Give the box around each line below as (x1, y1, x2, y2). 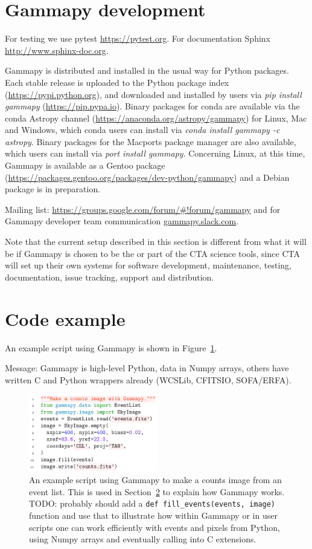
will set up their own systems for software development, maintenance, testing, (5, 259, 291, 271)
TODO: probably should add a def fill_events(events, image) (29, 497, 276, 510)
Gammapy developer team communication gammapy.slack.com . (5, 215, 239, 227)
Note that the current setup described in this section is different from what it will (5, 235, 307, 248)
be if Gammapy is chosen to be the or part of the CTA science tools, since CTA (5, 247, 300, 259)
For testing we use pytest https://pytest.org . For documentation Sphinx (5, 32, 270, 45)
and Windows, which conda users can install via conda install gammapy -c (5, 123, 280, 136)
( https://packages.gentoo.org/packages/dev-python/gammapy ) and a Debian (5, 171, 290, 183)
